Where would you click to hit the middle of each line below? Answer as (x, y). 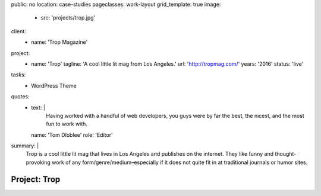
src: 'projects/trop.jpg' (68, 18)
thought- (285, 154)
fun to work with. (67, 124)
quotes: (20, 97)
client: (18, 31)
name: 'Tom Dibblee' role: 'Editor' (72, 135)
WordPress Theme (54, 85)
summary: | (25, 146)
